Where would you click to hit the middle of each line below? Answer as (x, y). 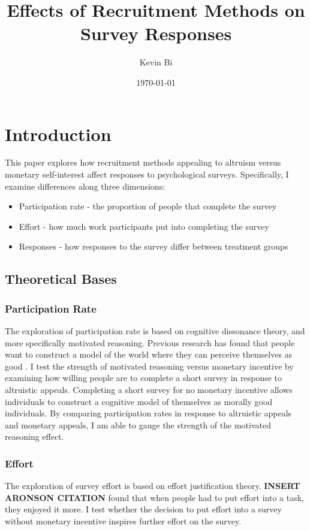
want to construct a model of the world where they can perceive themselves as (149, 354)
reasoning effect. (34, 436)
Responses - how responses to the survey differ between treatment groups (154, 246)
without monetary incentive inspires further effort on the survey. (123, 520)
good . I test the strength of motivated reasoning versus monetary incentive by (149, 366)
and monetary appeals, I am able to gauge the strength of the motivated (138, 424)
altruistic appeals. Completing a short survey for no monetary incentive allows (149, 389)
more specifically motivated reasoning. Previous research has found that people (150, 342)
